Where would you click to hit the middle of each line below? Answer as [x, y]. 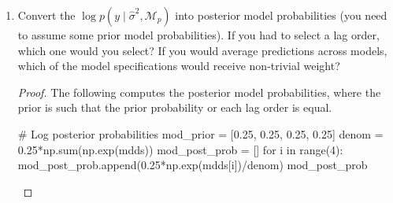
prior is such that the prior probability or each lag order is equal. [175, 107]
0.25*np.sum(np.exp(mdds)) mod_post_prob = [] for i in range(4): [180, 149]
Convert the [46, 15]
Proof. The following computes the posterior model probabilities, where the [199, 92]
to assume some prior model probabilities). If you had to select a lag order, [198, 35]
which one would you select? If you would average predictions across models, [202, 50]
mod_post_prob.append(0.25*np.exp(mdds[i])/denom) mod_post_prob [193, 165]
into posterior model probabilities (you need [281, 15]
